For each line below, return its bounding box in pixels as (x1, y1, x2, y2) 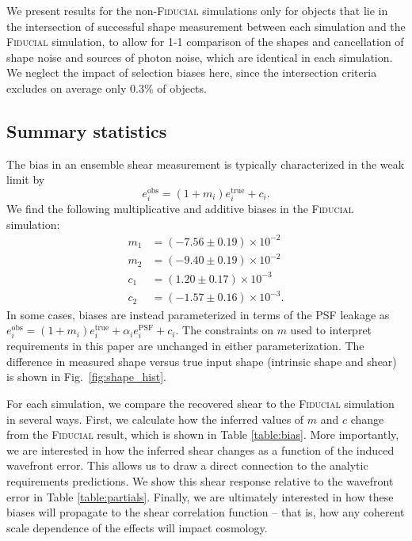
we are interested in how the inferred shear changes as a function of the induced (6, 441, 395, 458)
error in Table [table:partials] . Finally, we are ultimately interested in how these (6, 488, 394, 505)
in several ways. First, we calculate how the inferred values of (6, 410, 304, 427)
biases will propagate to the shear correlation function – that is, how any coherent (6, 504, 405, 520)
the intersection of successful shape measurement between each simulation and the (6, 17, 406, 34)
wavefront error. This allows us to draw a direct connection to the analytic (6, 457, 368, 474)
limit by (6, 171, 45, 188)
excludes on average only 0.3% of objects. (6, 79, 207, 96)
